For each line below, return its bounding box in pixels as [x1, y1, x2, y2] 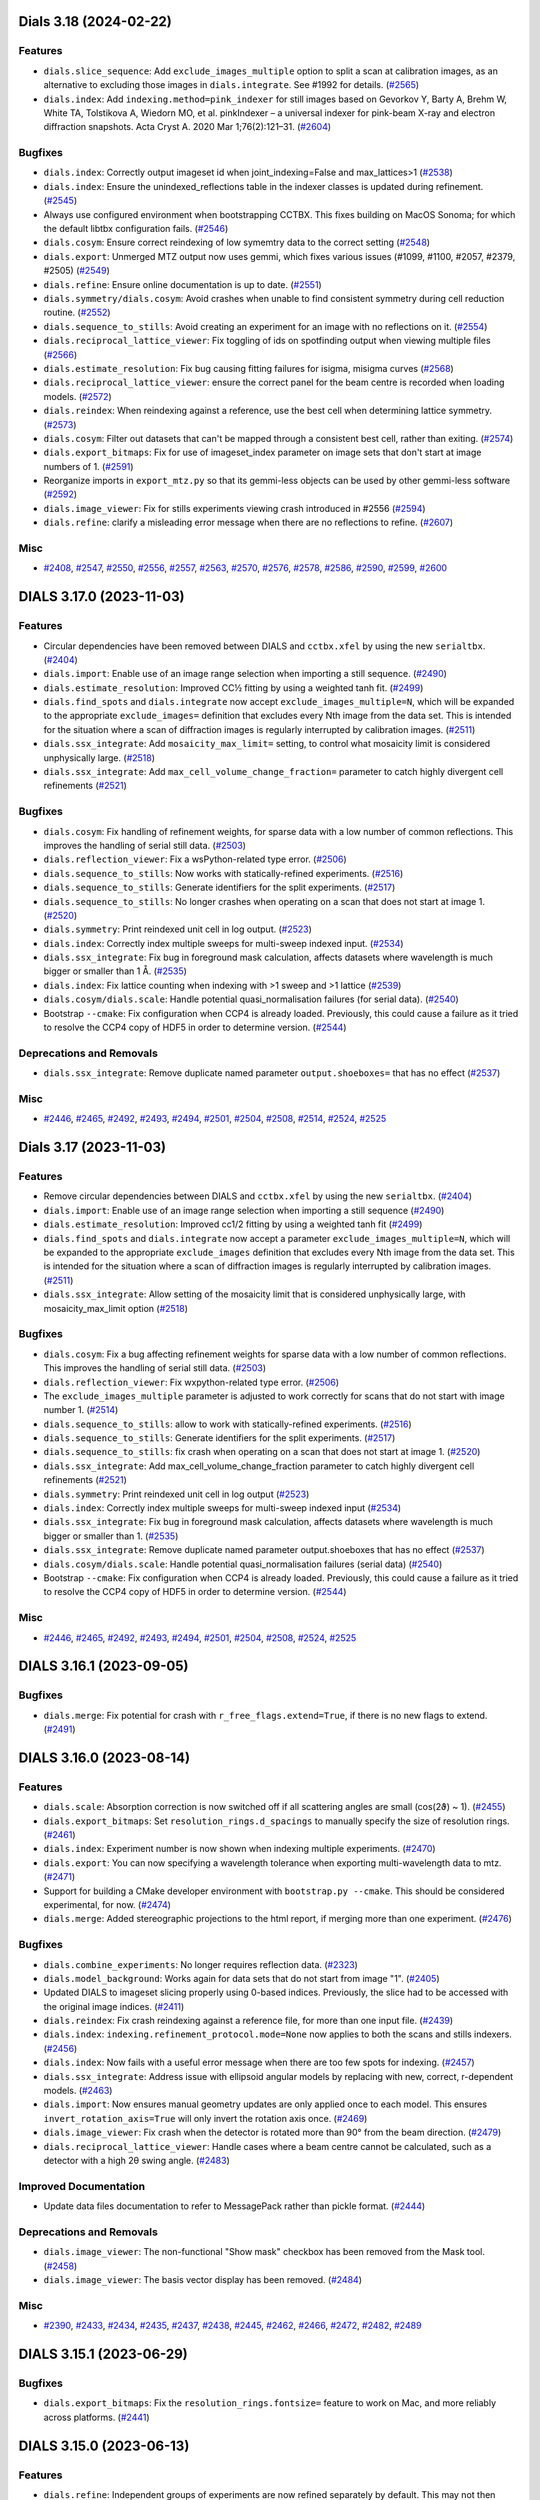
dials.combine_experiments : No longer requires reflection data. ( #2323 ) [43, 1958, 359, 1970]
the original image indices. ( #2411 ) [43, 2000, 185, 2012]
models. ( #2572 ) [43, 390, 112, 402]
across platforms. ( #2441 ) [43, 2411, 150, 2423]
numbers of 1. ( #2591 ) [43, 460, 134, 472]
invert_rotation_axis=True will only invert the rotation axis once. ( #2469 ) [43, 2112, 368, 2124]
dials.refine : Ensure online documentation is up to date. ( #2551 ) [43, 278, 322, 290]
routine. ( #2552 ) [43, 306, 111, 319]
